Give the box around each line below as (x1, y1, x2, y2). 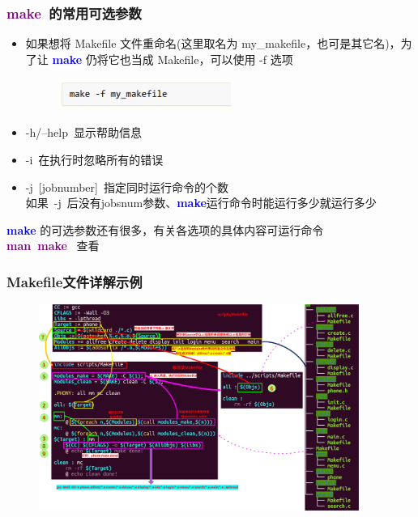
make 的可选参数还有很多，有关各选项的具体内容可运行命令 (6, 221, 324, 238)
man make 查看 (6, 237, 100, 254)
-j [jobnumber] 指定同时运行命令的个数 (25, 178, 228, 195)
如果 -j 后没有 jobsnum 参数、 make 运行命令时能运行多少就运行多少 (25, 194, 377, 211)
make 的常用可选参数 (6, 2, 142, 23)
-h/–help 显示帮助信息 (25, 124, 142, 141)
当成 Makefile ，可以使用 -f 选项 (130, 50, 293, 67)
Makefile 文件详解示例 (6, 271, 143, 291)
